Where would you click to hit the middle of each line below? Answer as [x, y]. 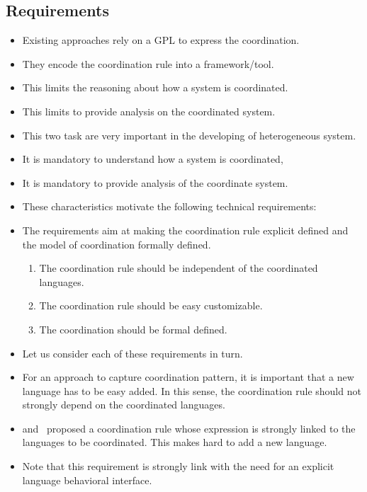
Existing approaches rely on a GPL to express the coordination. [161, 40]
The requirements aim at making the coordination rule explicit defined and [185, 230]
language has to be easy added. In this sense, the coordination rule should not [192, 390]
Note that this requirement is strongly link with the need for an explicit [178, 466]
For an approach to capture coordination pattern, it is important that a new [188, 377]
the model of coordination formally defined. [117, 244]
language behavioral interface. [87, 480]
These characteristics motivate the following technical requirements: [169, 206]
